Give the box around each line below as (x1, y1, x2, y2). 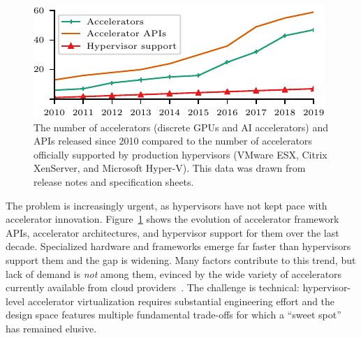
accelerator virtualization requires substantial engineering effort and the (27, 293, 335, 308)
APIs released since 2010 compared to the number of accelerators (34, 133, 312, 148)
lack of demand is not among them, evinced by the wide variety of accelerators (6, 266, 342, 281)
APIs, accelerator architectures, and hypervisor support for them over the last (6, 225, 339, 240)
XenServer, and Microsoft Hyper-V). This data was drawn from (34, 161, 306, 175)
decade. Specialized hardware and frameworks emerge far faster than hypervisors (6, 239, 351, 253)
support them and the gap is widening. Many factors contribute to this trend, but (6, 252, 356, 267)
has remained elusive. (6, 321, 97, 335)
